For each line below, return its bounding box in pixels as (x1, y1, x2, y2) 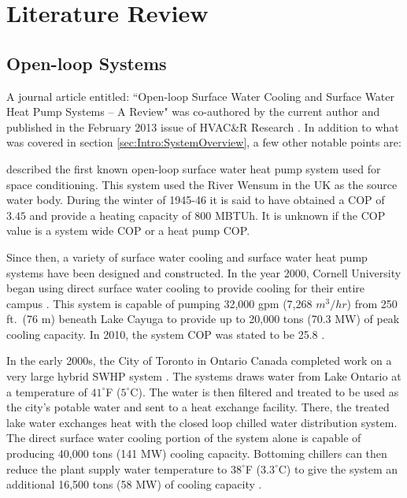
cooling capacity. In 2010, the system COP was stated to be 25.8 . (6, 325, 325, 342)
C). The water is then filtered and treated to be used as (130, 383, 399, 400)
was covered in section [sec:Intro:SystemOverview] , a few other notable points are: (6, 134, 401, 151)
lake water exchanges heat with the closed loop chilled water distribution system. (6, 414, 398, 430)
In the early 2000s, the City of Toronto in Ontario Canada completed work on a (6, 352, 392, 369)
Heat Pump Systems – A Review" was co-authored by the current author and (6, 103, 380, 120)
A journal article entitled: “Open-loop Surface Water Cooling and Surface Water (6, 87, 395, 104)
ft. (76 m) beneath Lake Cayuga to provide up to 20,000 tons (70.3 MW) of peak (6, 310, 400, 327)
